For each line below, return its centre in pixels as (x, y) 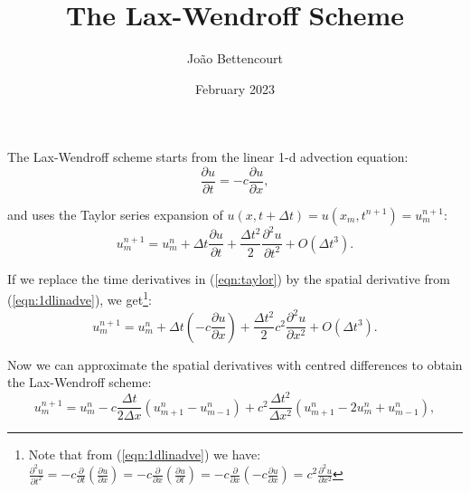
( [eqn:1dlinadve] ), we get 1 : (80, 298)
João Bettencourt (235, 58)
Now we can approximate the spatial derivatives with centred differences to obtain (235, 364)
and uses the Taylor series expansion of (115, 214)
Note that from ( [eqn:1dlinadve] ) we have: (145, 454)
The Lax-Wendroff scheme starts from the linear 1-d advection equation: (208, 157)
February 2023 (235, 88)
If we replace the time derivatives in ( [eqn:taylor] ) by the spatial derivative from (229, 278)
